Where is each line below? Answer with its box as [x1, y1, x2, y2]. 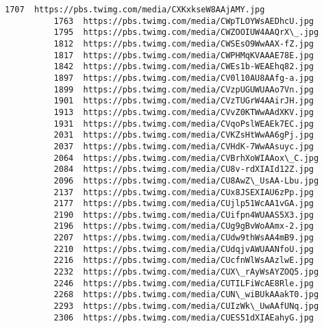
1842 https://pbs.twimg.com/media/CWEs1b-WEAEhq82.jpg [53, 62, 314, 72]
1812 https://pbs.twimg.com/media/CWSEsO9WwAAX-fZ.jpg [53, 38, 314, 49]
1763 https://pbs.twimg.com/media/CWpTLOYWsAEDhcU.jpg [53, 16, 314, 26]
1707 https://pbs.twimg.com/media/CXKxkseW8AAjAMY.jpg [5, 5, 265, 14]
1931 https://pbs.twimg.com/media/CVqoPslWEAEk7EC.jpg [53, 118, 314, 129]
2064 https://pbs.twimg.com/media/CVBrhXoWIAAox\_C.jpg [53, 153, 319, 163]
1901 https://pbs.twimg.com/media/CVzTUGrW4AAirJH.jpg [53, 96, 314, 106]
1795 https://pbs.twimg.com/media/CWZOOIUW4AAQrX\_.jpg [53, 27, 319, 38]
